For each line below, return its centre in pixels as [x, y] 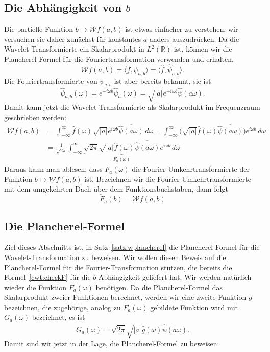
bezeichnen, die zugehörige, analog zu [63, 307]
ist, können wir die [203, 49]
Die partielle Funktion [39, 29]
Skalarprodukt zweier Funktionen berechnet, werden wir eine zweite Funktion [125, 297]
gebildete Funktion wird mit [194, 307]
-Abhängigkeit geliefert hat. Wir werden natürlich [174, 277]
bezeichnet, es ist [58, 317]
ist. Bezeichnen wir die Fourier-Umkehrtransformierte [168, 179]
